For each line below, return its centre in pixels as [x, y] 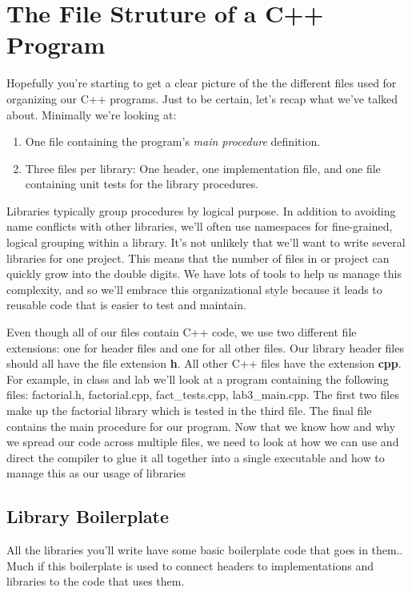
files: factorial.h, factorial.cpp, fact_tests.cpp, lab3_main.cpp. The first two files [203, 395]
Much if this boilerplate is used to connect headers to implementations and [190, 565]
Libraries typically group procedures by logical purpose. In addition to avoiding [201, 210]
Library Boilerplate [88, 516]
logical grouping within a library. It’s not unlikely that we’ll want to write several [206, 242]
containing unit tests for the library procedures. [142, 184]
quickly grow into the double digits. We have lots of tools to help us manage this [204, 274]
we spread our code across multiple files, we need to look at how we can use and [203, 442]
